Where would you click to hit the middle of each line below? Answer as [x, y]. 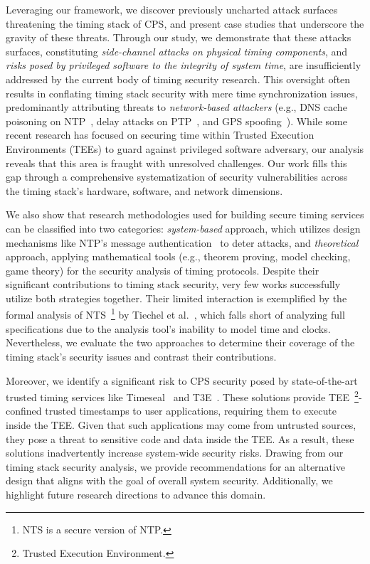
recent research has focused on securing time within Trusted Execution [160, 135]
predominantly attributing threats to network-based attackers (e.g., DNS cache [176, 107]
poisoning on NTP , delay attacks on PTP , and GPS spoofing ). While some [176, 121]
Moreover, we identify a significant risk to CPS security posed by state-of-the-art [182, 380]
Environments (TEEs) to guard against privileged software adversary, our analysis [185, 148]
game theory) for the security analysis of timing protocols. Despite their [163, 270]
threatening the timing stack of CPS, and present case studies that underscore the [185, 23]
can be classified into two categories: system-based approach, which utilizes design [183, 228]
